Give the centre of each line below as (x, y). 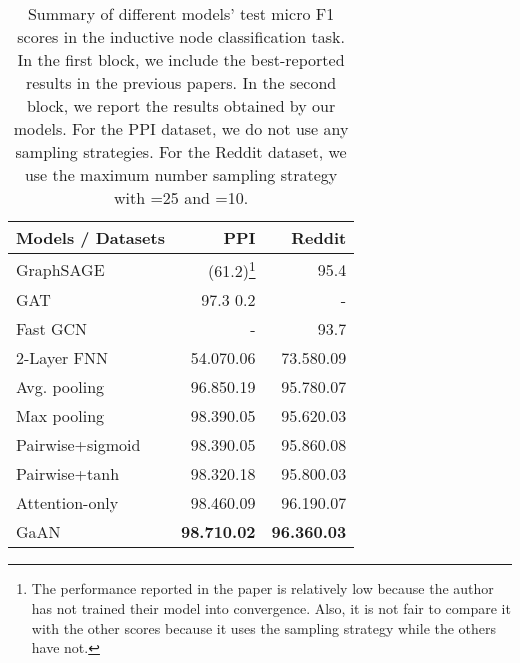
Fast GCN (52, 329)
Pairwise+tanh (68, 474)
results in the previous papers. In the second (181, 82)
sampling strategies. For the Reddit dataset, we (181, 151)
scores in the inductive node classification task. (181, 36)
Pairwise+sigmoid (78, 445)
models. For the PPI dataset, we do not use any (181, 128)
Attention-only (67, 503)
